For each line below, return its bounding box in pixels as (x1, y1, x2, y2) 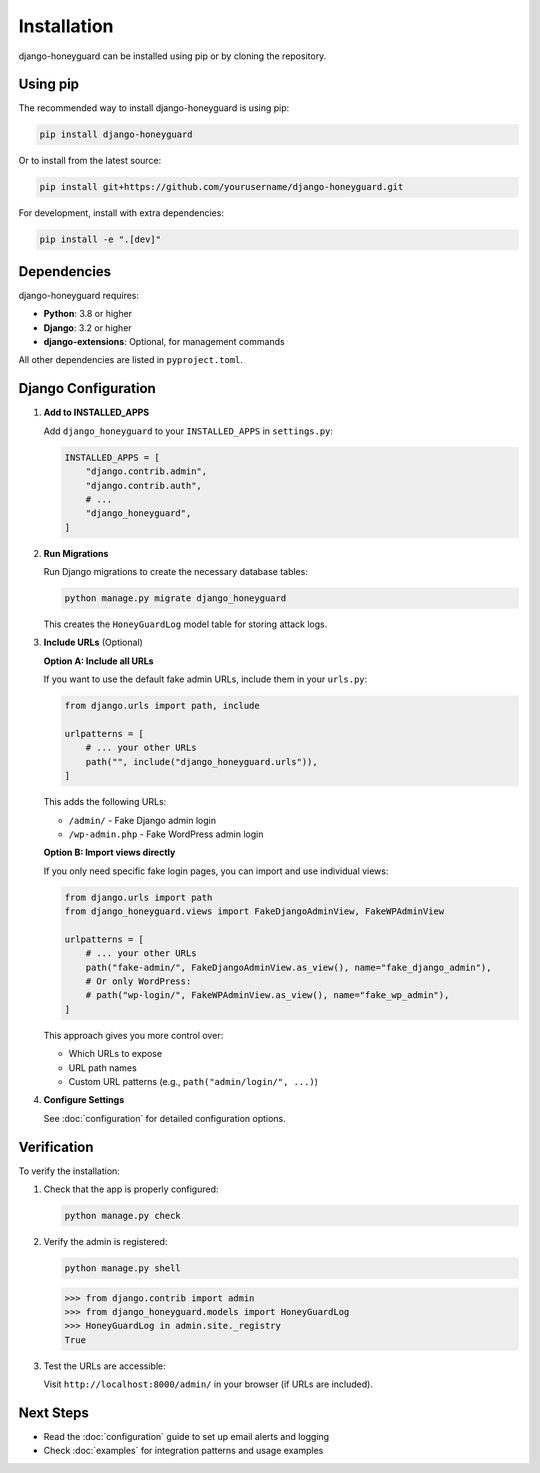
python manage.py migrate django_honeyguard (64, 593, 287, 604)
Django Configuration (18, 380, 157, 397)
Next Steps (18, 1404, 89, 1421)
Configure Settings (43, 1094, 125, 1106)
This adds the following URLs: (43, 796, 167, 808)
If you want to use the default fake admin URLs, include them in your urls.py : (43, 673, 368, 685)
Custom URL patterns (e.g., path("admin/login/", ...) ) (68, 1075, 319, 1087)
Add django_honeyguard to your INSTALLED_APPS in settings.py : (43, 425, 334, 437)
